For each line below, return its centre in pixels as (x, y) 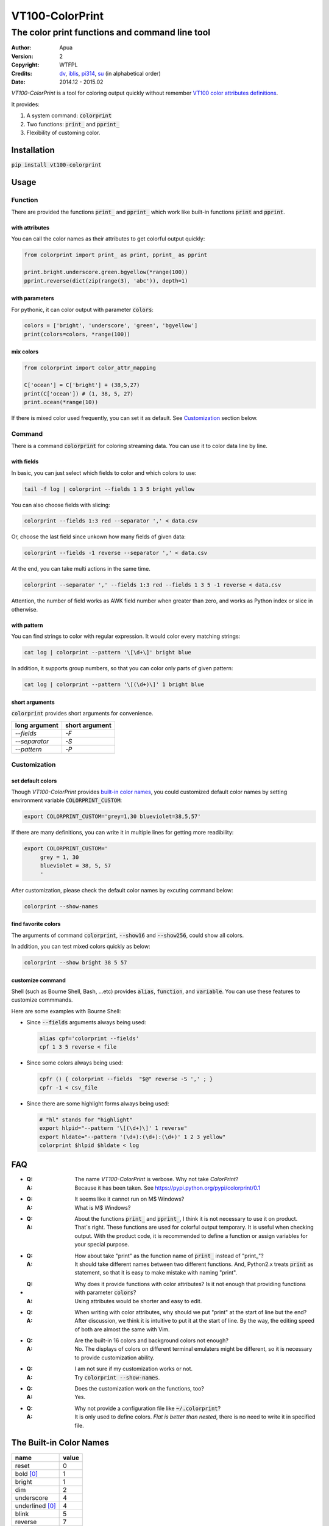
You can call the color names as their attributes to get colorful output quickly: (108, 239)
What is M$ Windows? (103, 1207)
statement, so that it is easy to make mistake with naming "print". (156, 1273)
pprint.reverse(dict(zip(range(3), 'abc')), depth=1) (106, 280)
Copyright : (25, 65)
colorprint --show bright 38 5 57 (76, 962)
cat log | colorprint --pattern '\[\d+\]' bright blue (108, 653)
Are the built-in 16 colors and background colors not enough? (151, 1340)
